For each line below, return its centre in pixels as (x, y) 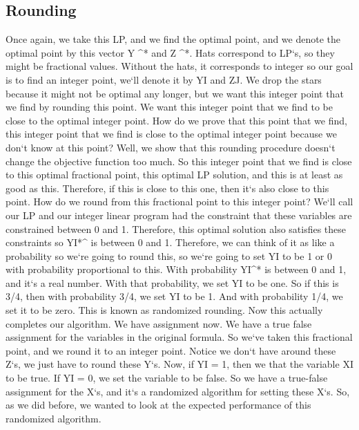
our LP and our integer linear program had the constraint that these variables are (179, 215)
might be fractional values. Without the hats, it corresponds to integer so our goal (179, 66)
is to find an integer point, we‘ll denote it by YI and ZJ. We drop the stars (164, 79)
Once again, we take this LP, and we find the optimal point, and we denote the (173, 39)
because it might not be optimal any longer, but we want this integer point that (175, 93)
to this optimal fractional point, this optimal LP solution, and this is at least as (174, 175)
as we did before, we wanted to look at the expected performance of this (158, 405)
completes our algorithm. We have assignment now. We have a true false (159, 323)
